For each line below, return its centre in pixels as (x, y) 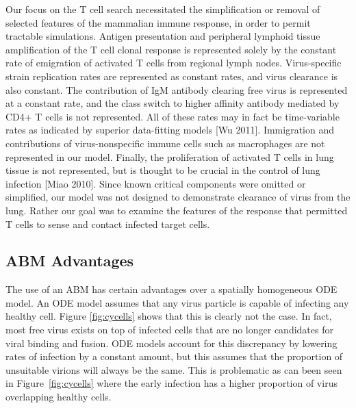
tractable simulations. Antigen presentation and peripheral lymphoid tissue (163, 36)
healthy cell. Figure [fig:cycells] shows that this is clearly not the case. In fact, (169, 316)
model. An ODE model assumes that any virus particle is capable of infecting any (177, 302)
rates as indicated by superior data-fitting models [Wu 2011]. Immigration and (170, 130)
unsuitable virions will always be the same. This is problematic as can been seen (174, 369)
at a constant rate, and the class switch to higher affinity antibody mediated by (173, 103)
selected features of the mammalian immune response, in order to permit (158, 22)
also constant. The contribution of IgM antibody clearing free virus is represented (177, 89)
